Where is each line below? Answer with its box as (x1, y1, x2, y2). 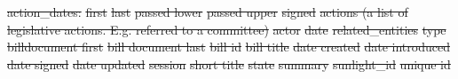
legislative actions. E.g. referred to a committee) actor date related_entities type (7, 20, 446, 38)
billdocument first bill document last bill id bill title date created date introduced (7, 37, 450, 56)
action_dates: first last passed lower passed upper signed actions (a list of (7, 3, 408, 20)
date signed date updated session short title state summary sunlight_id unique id (7, 54, 451, 73)
